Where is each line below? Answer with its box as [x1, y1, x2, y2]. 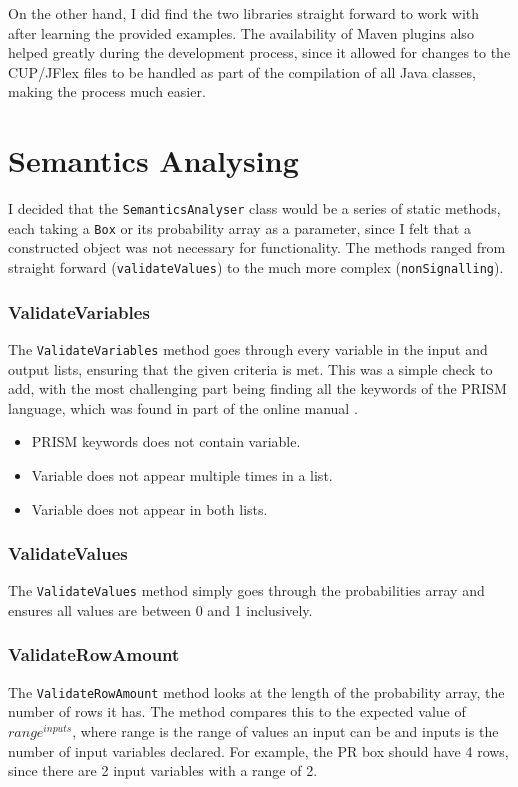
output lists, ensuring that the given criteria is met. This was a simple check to [8, 358, 493, 379]
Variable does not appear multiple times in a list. [31, 464, 333, 485]
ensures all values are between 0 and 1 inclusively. [8, 599, 313, 620]
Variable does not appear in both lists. [31, 498, 268, 519]
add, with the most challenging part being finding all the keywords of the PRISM [8, 378, 507, 399]
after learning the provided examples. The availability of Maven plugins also [8, 22, 474, 43]
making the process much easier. [8, 81, 206, 102]
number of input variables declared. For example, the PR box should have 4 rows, [8, 740, 509, 761]
